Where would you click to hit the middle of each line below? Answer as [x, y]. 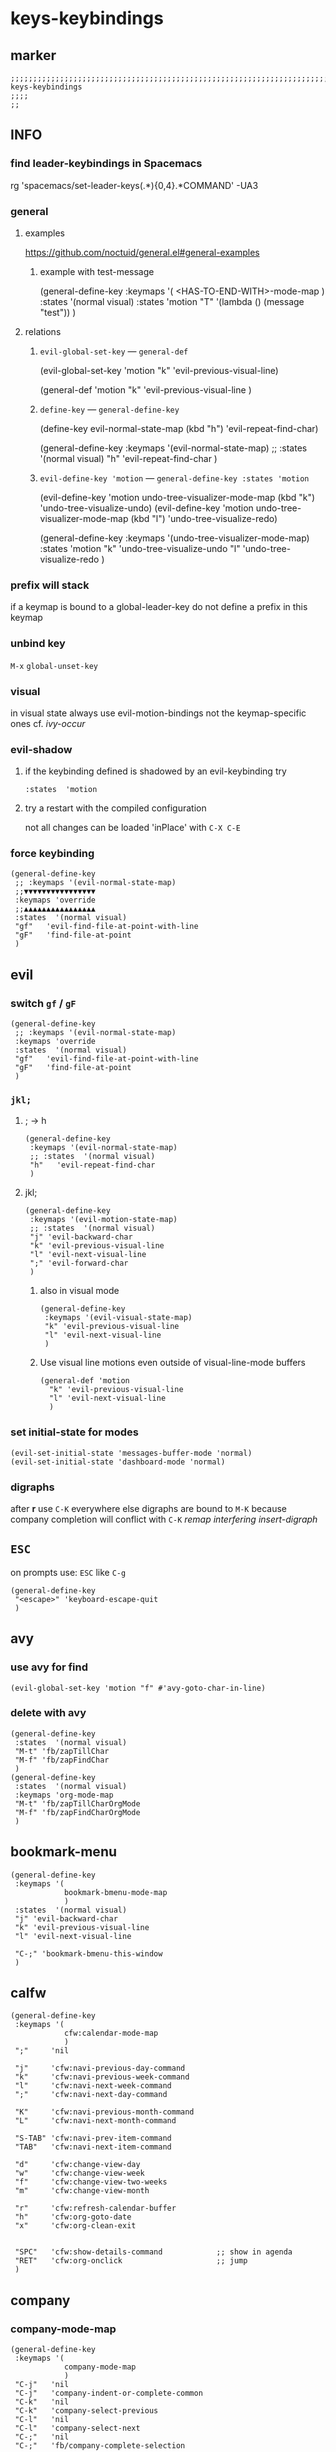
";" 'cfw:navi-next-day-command [91, 2095]
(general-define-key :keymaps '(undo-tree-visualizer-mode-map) [174, 538]
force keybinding [52, 854]
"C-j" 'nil [42, 2385]
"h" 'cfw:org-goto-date [73, 2217]
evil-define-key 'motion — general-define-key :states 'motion [174, 478]
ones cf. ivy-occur [48, 723]
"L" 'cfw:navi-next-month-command [95, 2121]
